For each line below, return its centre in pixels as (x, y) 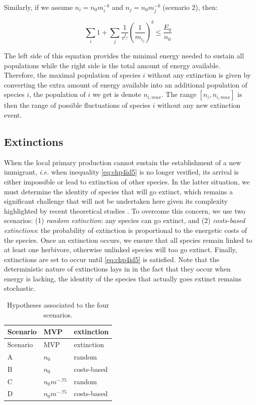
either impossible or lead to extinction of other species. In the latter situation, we (127, 181)
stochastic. (20, 288)
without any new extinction (199, 105)
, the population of (57, 94)
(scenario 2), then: (190, 7)
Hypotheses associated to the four (58, 305)
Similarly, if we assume (38, 7)
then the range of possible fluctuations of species (77, 105)
